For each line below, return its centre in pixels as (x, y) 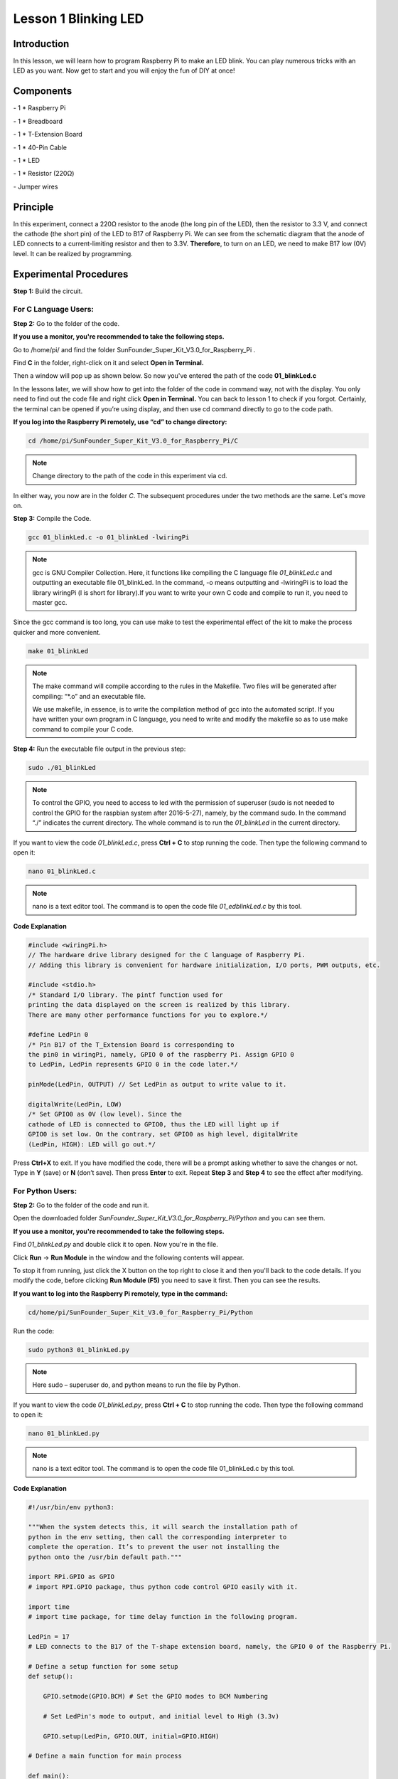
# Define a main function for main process (105, 1756)
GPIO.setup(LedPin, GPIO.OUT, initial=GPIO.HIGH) (131, 1736)
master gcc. (50, 603)
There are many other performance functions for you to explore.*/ (148, 1015)
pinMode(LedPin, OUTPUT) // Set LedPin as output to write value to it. (157, 1084)
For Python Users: (45, 1191)
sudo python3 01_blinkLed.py (79, 1350)
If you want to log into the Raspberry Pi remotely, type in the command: (120, 1293)
